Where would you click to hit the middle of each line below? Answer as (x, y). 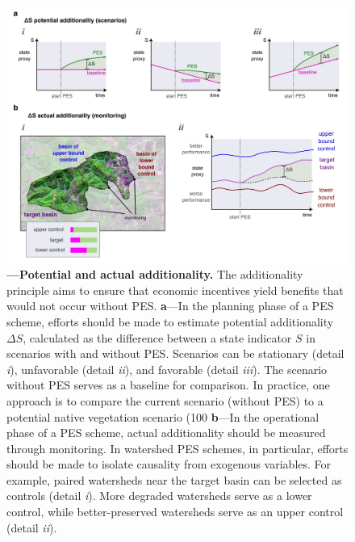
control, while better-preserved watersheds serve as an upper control (175, 512)
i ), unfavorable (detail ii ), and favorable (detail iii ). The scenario (167, 369)
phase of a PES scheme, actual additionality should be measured (166, 433)
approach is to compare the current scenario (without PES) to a (165, 400)
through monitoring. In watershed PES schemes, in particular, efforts (177, 448)
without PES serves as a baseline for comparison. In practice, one (168, 385)
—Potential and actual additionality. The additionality (155, 274)
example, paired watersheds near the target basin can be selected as (174, 479)
